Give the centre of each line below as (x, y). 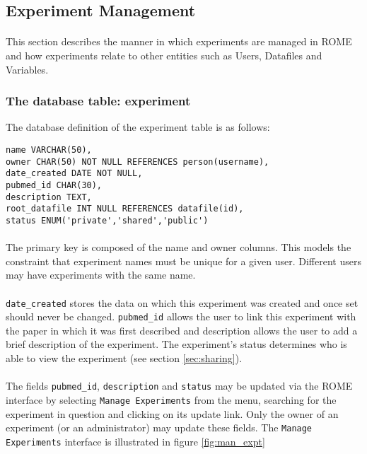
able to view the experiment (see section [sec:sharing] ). (124, 358)
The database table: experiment (98, 101)
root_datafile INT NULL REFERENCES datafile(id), (125, 209)
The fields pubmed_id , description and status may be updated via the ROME (179, 386)
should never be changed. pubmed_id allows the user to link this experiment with (181, 316)
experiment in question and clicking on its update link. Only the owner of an (172, 413)
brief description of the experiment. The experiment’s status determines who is (176, 344)
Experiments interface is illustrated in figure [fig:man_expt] (135, 441)
